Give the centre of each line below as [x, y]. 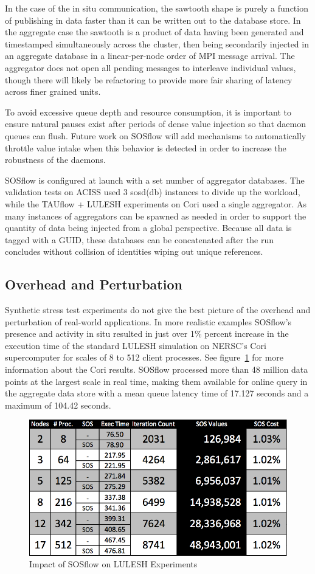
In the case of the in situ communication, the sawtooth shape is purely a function [157, 8]
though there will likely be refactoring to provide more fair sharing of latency [149, 79]
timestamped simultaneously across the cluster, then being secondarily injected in [157, 43]
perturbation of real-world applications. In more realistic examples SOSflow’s [148, 321]
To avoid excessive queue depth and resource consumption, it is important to [148, 112]
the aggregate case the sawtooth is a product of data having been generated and [154, 32]
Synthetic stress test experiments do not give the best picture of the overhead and [158, 310]
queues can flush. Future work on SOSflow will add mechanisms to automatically [156, 135]
